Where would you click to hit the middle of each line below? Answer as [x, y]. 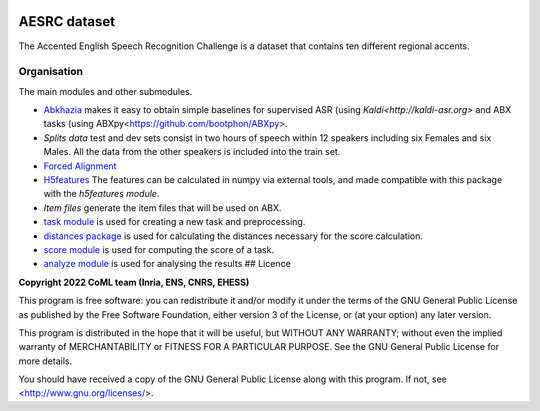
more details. [45, 361]
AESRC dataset [66, 21]
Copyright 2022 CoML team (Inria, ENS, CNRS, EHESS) [134, 282]
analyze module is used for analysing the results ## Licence [167, 264]
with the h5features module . [101, 194]
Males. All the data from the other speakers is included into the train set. [192, 152]
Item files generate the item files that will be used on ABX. [162, 207]
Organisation [51, 72]
